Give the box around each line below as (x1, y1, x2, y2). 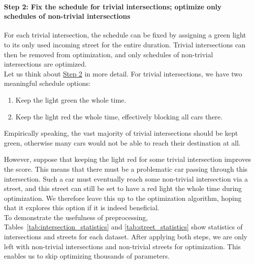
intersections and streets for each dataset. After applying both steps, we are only (4, 231, 248, 242)
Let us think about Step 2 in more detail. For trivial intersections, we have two (4, 68, 242, 78)
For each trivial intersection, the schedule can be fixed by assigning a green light (4, 30, 246, 40)
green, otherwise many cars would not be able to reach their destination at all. (4, 137, 241, 148)
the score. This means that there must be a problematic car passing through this (4, 163, 248, 174)
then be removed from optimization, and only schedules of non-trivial (4, 49, 213, 59)
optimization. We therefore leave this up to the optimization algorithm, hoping (4, 192, 242, 203)
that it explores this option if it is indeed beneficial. (4, 202, 159, 213)
